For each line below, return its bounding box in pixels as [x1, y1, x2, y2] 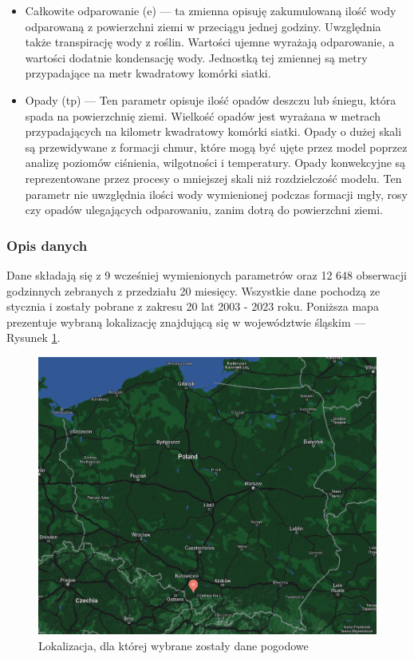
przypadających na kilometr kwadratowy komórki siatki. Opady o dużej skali [25, 123, 402, 140]
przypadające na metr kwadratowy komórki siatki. [25, 65, 271, 81]
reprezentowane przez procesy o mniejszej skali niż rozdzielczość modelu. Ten [25, 169, 402, 186]
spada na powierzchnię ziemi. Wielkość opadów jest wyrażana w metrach [25, 107, 380, 124]
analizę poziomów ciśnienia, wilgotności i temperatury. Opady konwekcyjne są [25, 154, 406, 171]
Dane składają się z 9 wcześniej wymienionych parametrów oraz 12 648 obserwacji [6, 266, 407, 283]
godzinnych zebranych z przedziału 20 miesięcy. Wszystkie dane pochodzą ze [6, 282, 380, 299]
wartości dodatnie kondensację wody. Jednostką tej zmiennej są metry [25, 49, 368, 66]
